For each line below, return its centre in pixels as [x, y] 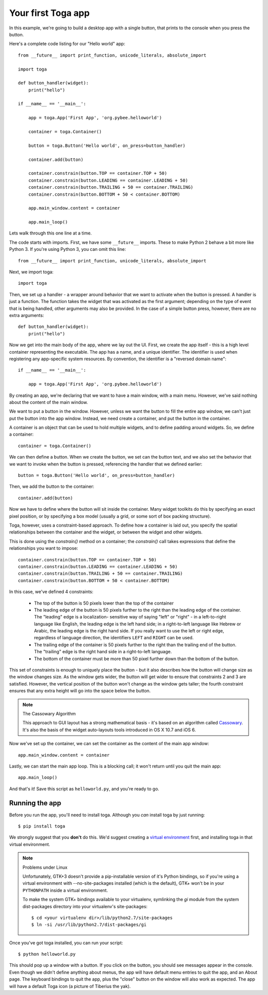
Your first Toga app [49, 13]
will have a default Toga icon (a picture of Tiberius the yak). [70, 986]
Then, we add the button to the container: [52, 486]
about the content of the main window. [49, 402]
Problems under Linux [45, 867]
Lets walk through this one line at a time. [50, 233]
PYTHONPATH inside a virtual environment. [65, 890]
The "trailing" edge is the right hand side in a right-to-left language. [103, 652]
